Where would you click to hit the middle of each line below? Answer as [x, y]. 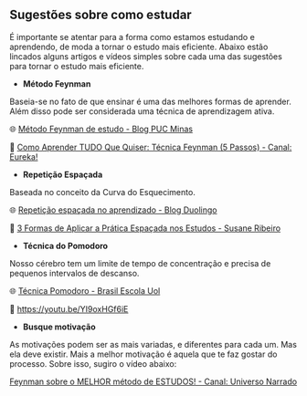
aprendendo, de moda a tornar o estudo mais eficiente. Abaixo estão [139, 47]
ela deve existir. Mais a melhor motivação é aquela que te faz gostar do [143, 354]
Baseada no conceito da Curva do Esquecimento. [103, 192]
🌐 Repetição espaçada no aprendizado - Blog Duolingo [113, 210]
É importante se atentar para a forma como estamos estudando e [132, 36]
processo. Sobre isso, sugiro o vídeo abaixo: [93, 363]
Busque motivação [59, 327]
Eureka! [24, 156]
